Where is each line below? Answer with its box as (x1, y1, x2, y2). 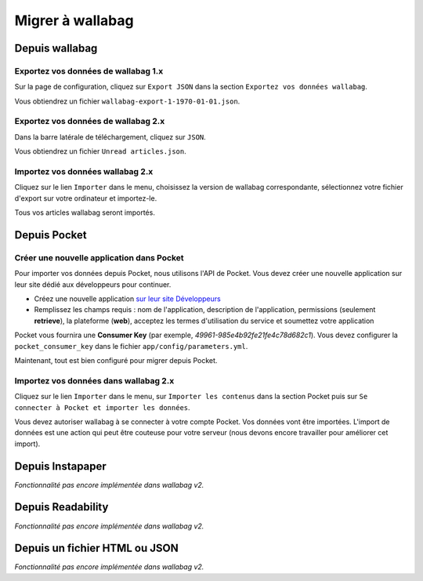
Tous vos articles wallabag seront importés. (14, 208, 156, 217)
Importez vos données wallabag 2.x (14, 166, 154, 176)
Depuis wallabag (14, 42, 98, 55)
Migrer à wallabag (14, 12, 134, 29)
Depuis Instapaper (14, 459, 107, 473)
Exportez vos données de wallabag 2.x (14, 116, 165, 127)
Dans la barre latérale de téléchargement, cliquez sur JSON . (14, 132, 207, 141)
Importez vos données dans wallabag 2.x (14, 375, 175, 386)
